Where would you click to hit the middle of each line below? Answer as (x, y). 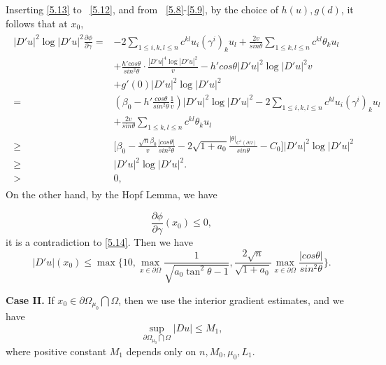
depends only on (161, 351)
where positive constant (56, 351)
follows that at (37, 23)
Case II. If (30, 299)
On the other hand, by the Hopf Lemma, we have (112, 194)
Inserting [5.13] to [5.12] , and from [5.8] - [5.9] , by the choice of (142, 9)
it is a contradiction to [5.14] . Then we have (100, 242)
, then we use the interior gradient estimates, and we (231, 299)
